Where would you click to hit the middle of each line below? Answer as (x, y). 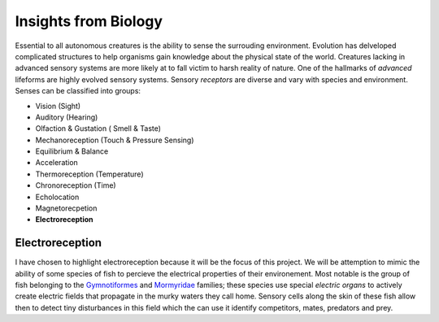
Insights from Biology (89, 21)
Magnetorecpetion (66, 208)
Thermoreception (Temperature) (89, 174)
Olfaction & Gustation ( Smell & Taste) (98, 128)
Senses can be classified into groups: (78, 91)
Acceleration (57, 163)
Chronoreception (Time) (76, 185)
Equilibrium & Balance (72, 151)
